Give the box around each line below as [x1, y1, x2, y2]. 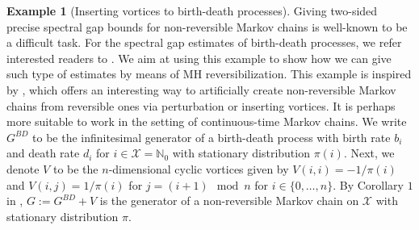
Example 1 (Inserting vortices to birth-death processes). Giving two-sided [6, 2, 378, 19]
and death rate [6, 144, 80, 161]
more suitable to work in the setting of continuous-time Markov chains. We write [6, 113, 407, 130]
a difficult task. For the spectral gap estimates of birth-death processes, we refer [6, 34, 402, 51]
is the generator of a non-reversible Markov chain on [99, 192, 359, 209]
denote [6, 160, 40, 177]
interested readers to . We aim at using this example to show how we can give [6, 49, 392, 66]
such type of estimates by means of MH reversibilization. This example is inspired [6, 65, 412, 82]
